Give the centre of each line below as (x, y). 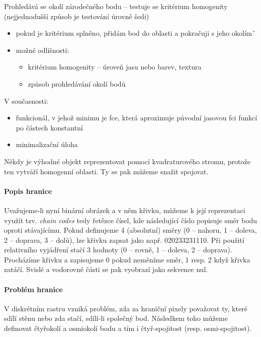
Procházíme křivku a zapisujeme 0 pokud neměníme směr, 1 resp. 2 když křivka (127, 259)
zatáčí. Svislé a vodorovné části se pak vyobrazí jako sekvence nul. (106, 269)
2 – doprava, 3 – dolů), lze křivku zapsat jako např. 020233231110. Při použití (124, 240)
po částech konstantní (49, 127)
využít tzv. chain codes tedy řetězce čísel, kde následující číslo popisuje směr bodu (131, 220)
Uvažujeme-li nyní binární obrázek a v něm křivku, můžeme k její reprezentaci (125, 210)
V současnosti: (26, 100)
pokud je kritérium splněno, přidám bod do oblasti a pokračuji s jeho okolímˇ (136, 33)
